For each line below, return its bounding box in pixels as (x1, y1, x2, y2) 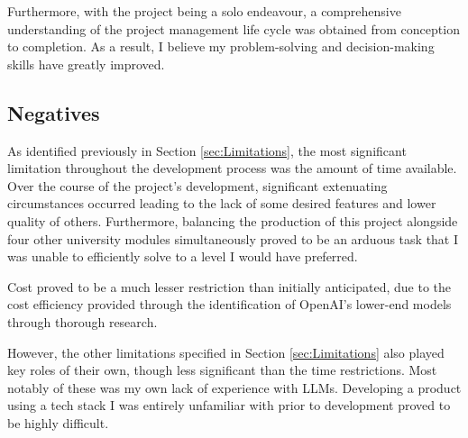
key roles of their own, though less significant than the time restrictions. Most (7, 360, 437, 379)
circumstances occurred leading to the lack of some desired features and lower (7, 194, 436, 213)
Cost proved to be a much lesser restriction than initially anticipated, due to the (7, 277, 452, 296)
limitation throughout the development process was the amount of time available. (7, 159, 457, 178)
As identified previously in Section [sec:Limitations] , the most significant (7, 141, 407, 160)
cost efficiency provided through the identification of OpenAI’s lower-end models (7, 295, 452, 314)
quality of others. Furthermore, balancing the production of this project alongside (7, 211, 458, 230)
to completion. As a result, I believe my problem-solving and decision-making (7, 37, 435, 56)
